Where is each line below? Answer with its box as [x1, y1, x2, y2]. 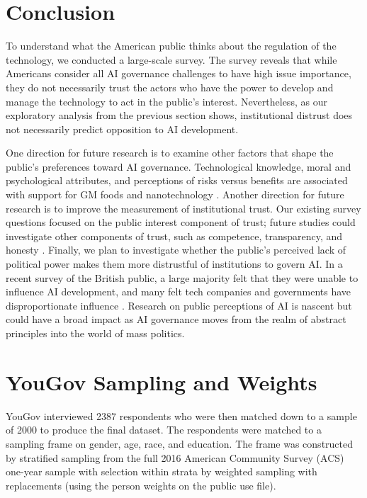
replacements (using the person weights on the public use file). [6, 477, 276, 492]
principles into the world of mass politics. [6, 326, 185, 340]
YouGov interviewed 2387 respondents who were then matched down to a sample [6, 408, 357, 423]
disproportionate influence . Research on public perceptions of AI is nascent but [6, 298, 352, 312]
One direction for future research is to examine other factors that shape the [6, 145, 334, 160]
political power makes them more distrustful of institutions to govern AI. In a [6, 256, 343, 271]
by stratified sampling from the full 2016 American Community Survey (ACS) [6, 450, 344, 465]
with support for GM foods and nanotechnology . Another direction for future [6, 187, 344, 202]
